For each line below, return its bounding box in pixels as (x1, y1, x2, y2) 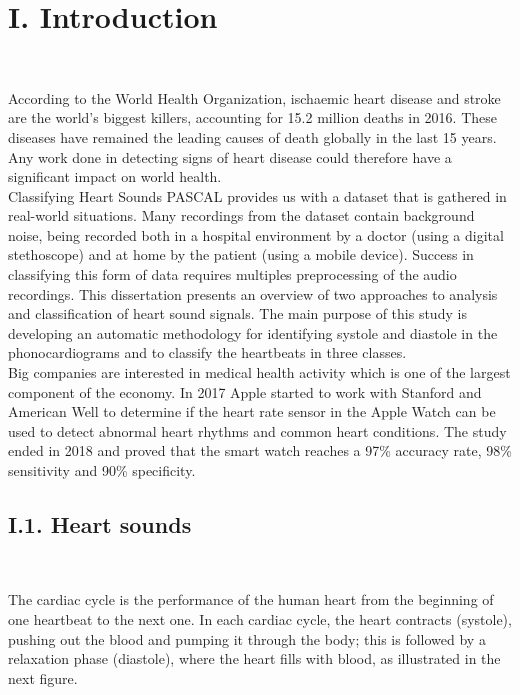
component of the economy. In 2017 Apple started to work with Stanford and (8, 381, 482, 402)
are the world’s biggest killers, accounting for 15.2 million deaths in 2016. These (8, 107, 497, 128)
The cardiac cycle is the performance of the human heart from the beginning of (8, 589, 494, 610)
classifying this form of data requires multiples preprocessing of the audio (8, 264, 457, 285)
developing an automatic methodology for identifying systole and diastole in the (8, 322, 498, 343)
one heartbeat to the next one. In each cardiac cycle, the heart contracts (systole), (8, 608, 512, 629)
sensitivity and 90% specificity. (8, 460, 196, 480)
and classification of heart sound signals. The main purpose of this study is (8, 303, 467, 324)
